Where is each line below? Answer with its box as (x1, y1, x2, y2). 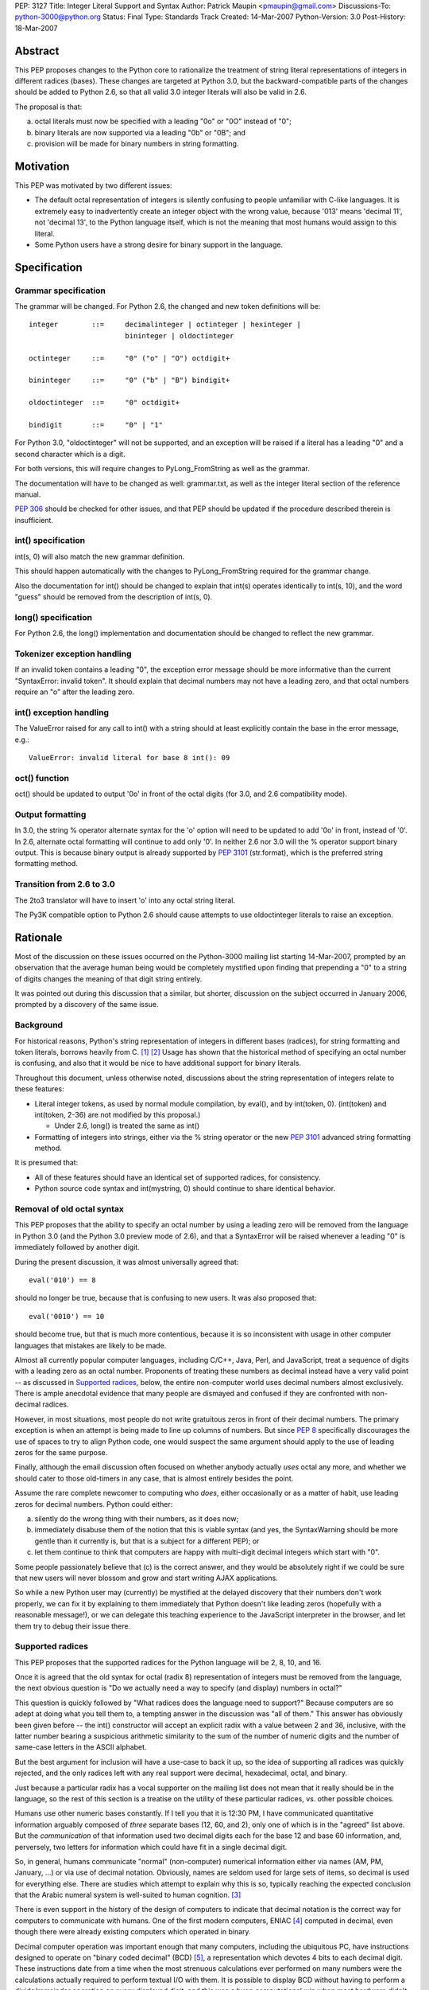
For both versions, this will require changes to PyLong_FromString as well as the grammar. (14, 464, 310, 474)
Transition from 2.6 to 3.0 (14, 879, 115, 890)
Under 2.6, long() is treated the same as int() (54, 1121, 200, 1130)
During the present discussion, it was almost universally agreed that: (14, 1257, 239, 1266)
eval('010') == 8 (29, 1275, 96, 1285)
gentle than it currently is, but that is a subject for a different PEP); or (34, 1536, 260, 1546)
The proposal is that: (14, 102, 83, 111)
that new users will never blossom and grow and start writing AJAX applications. (14, 1573, 278, 1582)
